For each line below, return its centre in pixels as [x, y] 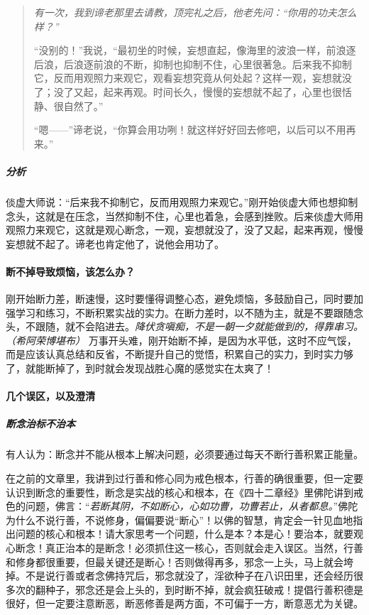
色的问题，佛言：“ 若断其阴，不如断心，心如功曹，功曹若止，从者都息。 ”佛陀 [182, 506]
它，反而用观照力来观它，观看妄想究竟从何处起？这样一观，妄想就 [188, 78]
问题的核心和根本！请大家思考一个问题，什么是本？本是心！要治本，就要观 [189, 534]
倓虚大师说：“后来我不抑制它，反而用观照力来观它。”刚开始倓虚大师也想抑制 [182, 201]
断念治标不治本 [40, 424]
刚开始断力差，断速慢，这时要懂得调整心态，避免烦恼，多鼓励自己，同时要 [180, 299]
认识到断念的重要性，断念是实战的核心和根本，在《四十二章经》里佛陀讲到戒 [184, 492]
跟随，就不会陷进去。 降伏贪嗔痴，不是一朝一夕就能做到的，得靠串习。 [199, 326]
